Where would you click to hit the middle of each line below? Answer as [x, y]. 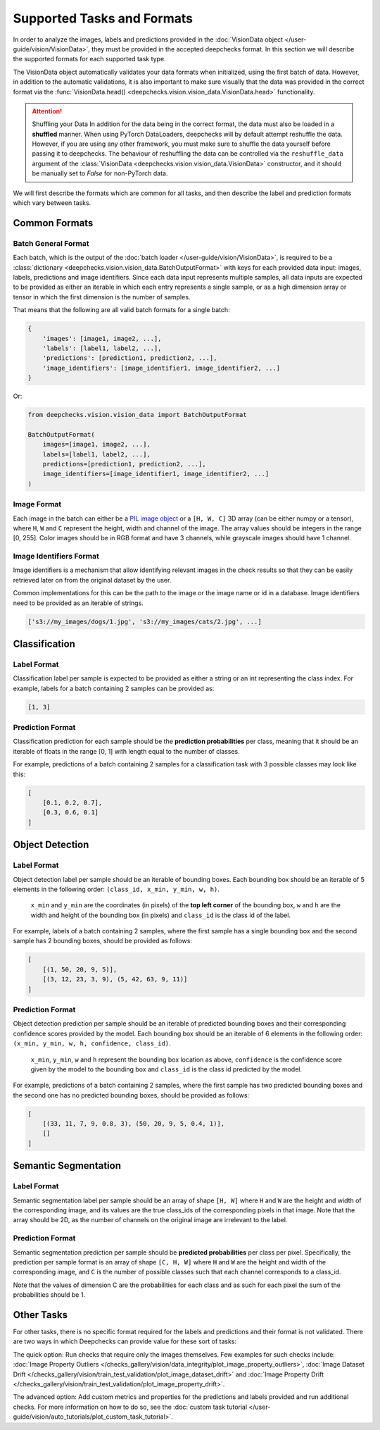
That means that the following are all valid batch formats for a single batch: [121, 310]
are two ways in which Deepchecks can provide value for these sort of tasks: [125, 1341]
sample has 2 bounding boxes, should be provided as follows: [103, 941]
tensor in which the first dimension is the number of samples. [102, 297]
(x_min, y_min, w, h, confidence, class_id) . [92, 1043]
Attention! [47, 111]
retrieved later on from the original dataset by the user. [92, 580]
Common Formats [53, 223]
